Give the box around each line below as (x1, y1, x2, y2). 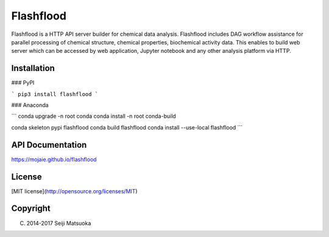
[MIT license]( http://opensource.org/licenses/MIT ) (11, 187, 138, 194)
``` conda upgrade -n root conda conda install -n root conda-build (11, 112, 176, 120)
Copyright (11, 204, 51, 214)
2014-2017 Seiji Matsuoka (26, 219, 91, 227)
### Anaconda (11, 101, 49, 109)
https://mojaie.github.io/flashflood (11, 156, 97, 163)
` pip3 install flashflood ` (11, 91, 99, 97)
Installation (11, 63, 55, 74)
